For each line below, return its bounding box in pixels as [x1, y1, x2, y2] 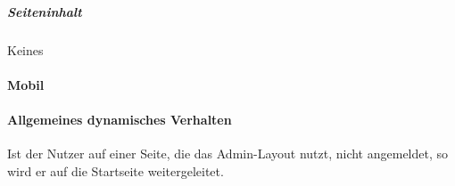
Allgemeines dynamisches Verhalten [7, 109, 232, 128]
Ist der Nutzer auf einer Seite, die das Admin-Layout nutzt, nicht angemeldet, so [7, 144, 449, 163]
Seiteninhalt [7, 2, 82, 20]
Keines [7, 40, 44, 59]
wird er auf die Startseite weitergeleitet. [7, 161, 224, 180]
